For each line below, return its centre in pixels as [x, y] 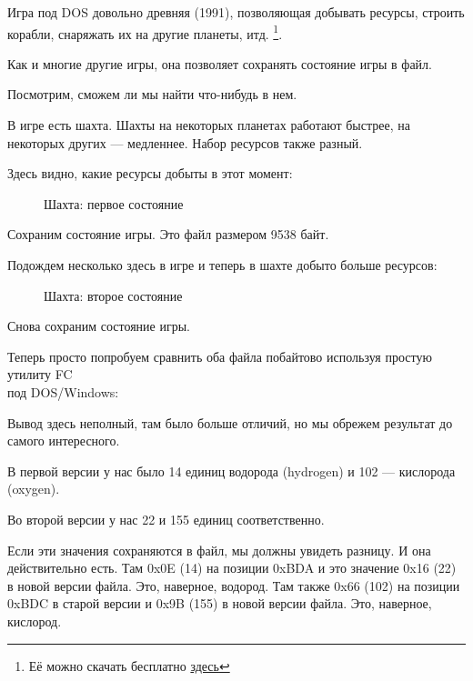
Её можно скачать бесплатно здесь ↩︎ [129, 665]
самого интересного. [64, 441]
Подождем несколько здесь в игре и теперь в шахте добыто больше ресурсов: [222, 265]
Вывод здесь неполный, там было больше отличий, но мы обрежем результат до [230, 422]
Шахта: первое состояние [114, 203]
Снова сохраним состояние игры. [99, 326]
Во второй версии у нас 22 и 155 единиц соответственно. [166, 519]
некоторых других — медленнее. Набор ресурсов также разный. [185, 142]
